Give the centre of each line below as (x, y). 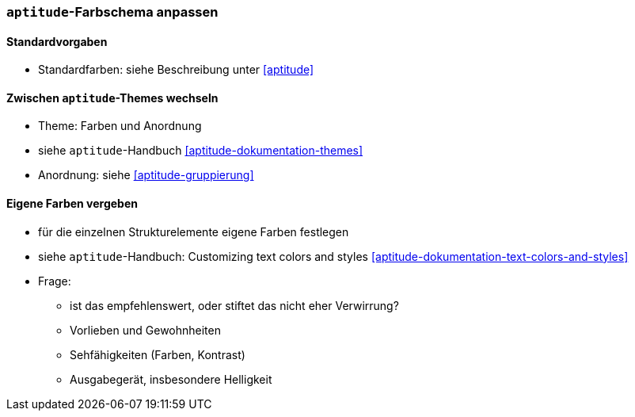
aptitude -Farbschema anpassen (112, 12)
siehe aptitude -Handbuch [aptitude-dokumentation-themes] (201, 151)
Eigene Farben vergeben (72, 204)
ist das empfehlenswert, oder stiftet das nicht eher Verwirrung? (234, 305)
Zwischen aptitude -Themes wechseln (112, 98)
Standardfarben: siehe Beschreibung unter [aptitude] (176, 70)
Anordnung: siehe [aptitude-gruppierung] (146, 175)
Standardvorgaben (57, 41)
